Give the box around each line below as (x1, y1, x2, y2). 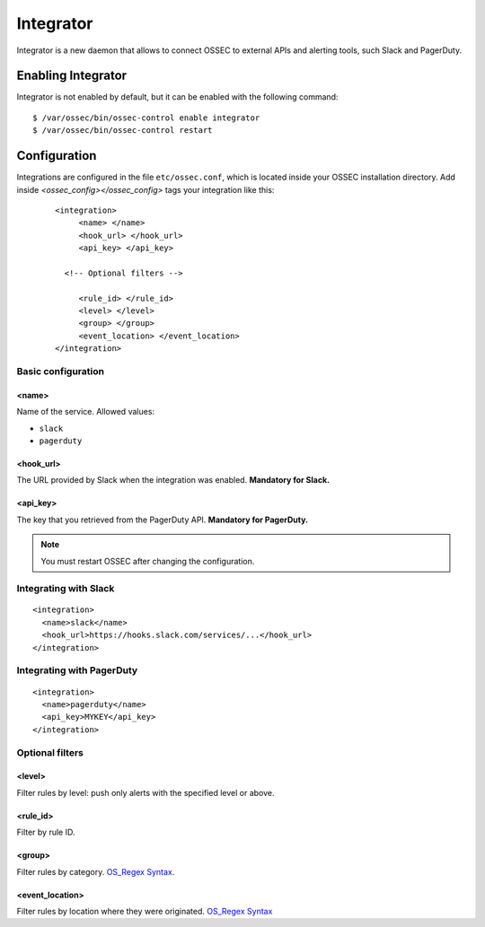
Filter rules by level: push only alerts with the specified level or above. (16, 787, 275, 798)
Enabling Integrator (16, 68, 128, 83)
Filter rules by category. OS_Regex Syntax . (16, 866, 175, 877)
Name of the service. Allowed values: (16, 407, 155, 417)
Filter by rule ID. (16, 826, 75, 838)
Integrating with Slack (16, 582, 115, 595)
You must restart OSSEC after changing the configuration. (40, 555, 255, 566)
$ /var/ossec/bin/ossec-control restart (32, 126, 213, 136)
